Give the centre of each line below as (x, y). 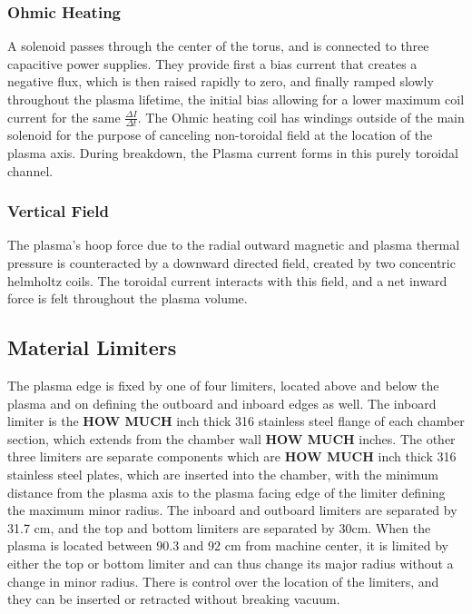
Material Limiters (92, 347)
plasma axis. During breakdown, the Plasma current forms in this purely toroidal (233, 153)
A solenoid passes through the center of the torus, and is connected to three (218, 46)
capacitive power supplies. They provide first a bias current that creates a (212, 63)
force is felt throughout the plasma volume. (128, 298)
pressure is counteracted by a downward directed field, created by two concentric (231, 263)
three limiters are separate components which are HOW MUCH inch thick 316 (232, 456)
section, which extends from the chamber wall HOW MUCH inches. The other (231, 438)
